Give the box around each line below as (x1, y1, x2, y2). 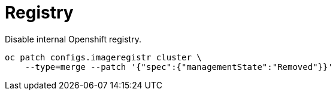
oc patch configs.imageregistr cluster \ (5, 52, 202, 62)
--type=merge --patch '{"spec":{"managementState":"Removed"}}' (25, 62, 333, 72)
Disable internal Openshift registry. (5, 33, 141, 44)
